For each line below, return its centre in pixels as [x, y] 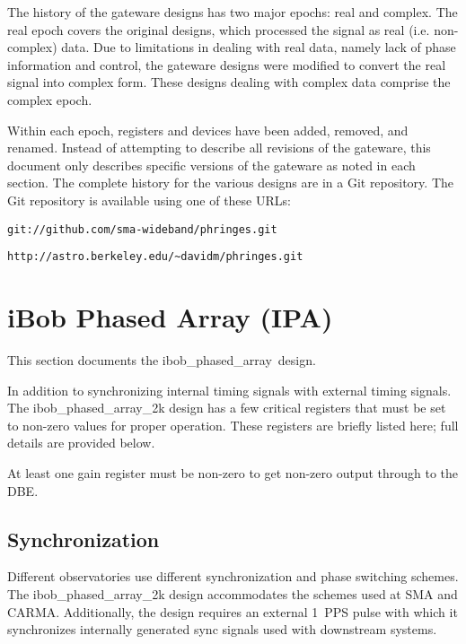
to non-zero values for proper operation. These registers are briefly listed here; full [233, 425]
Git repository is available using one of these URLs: [149, 200]
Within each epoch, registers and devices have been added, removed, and [208, 130]
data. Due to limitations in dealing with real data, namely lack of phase [259, 47]
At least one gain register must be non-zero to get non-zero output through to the [233, 472]
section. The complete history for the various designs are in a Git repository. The [230, 183]
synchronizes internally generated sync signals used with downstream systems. [222, 629]
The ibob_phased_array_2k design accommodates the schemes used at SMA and [233, 593]
